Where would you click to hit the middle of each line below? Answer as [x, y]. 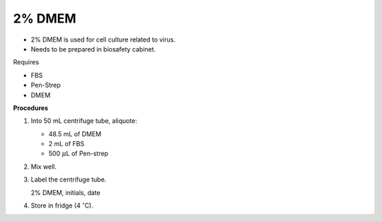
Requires [26, 62]
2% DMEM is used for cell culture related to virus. [103, 40]
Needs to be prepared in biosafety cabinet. [93, 49]
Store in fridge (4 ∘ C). [62, 205]
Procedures [31, 108]
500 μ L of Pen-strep [79, 154]
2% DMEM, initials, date [65, 192]
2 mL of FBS [66, 144]
